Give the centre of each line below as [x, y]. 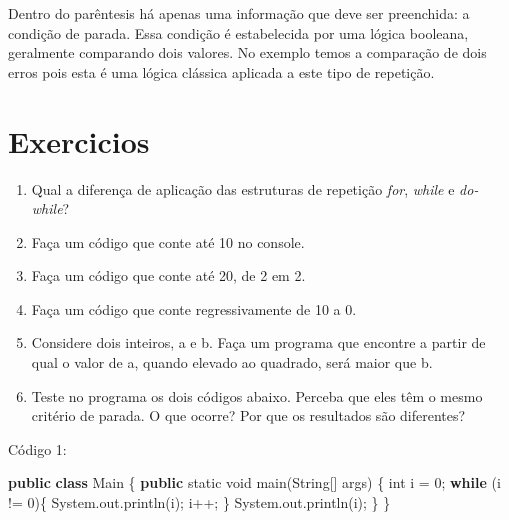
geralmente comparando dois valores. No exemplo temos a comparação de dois [247, 52]
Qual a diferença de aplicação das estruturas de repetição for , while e [243, 188]
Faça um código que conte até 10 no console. [168, 241]
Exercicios [79, 140]
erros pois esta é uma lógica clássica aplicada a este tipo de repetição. [221, 71]
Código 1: [37, 448]
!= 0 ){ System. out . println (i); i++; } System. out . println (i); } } [199, 502]
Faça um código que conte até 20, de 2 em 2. [168, 275]
